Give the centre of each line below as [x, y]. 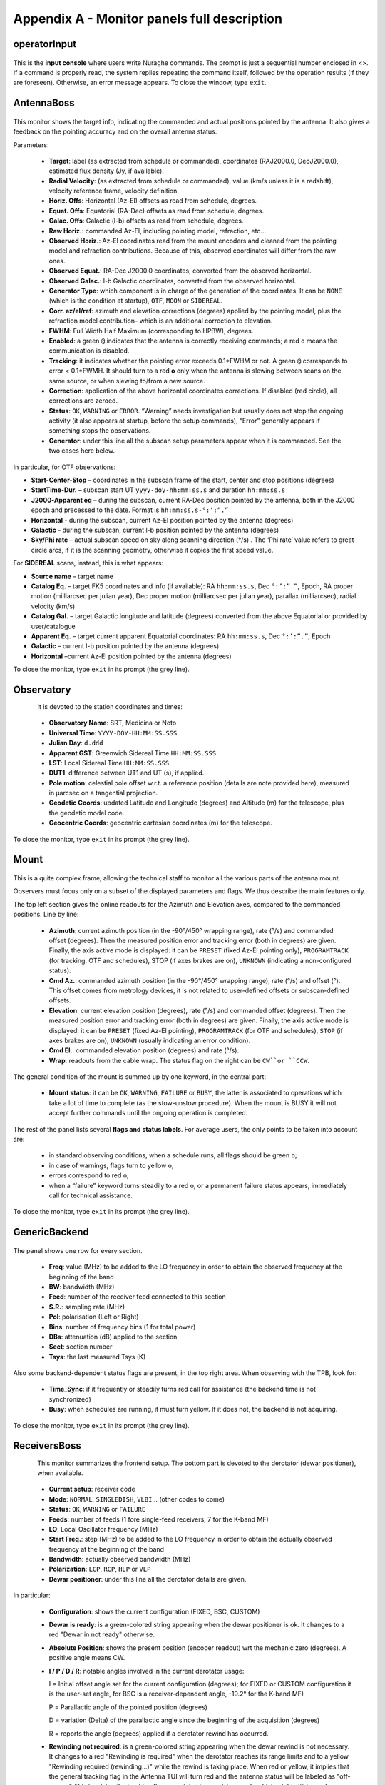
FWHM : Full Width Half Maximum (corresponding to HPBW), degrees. [151, 331]
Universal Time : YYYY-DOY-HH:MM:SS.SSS [113, 733]
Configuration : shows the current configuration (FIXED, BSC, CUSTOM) [154, 1611]
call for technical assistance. [91, 1195]
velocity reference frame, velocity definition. [114, 191]
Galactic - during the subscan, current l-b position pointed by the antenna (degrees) [155, 530]
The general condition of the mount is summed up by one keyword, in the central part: [140, 1077]
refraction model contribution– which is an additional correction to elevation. [161, 321]
